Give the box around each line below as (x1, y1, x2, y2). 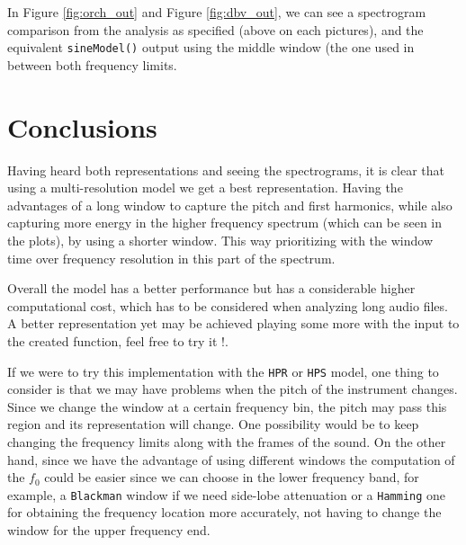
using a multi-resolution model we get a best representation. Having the (7, 178, 403, 197)
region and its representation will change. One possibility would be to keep (7, 415, 419, 433)
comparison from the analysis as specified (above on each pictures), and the (7, 20, 424, 39)
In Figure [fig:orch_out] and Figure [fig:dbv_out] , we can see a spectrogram (7, 3, 426, 21)
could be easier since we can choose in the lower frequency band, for (44, 468, 419, 487)
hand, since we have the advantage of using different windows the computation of (7, 450, 455, 469)
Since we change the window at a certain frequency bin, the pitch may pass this (7, 397, 447, 415)
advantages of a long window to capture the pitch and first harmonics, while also (7, 195, 453, 214)
